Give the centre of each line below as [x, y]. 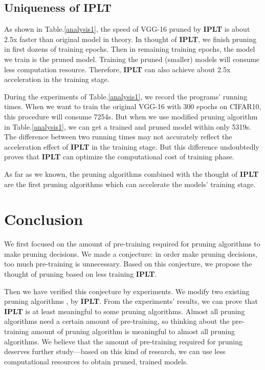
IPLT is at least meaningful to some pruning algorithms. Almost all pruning [125, 311]
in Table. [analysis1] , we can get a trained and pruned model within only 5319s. [128, 126]
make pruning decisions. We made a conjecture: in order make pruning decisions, [131, 253]
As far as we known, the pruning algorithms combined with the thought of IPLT [131, 173]
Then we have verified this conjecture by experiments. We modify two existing [127, 291]
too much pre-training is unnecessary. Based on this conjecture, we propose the [128, 264]
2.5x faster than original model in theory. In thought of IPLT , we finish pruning [130, 39]
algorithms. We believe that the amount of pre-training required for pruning [123, 341]
